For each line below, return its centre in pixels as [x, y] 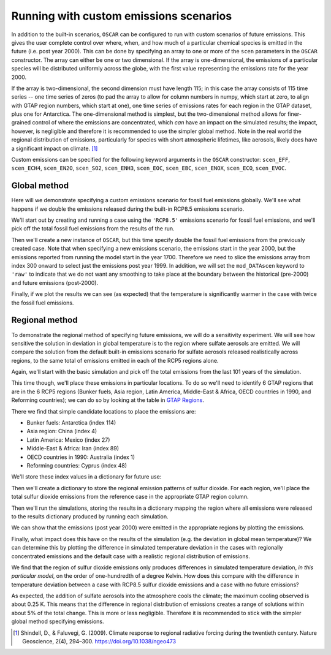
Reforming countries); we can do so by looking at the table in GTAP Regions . [108, 400]
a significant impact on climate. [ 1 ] [55, 148]
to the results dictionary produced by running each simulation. [90, 516]
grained [21, 123]
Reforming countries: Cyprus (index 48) [77, 465]
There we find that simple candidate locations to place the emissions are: [104, 411]
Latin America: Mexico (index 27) [68, 440]
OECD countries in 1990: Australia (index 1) [81, 457]
